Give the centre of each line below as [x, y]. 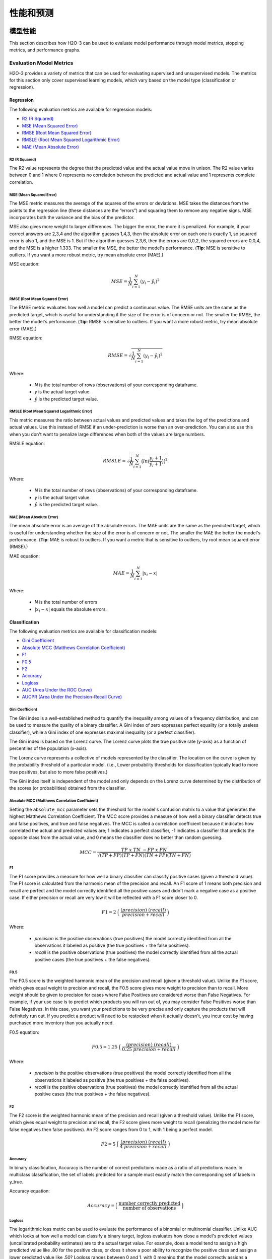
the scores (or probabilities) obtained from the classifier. [67, 788]
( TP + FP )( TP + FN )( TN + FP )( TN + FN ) [145, 855]
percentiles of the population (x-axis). [48, 748]
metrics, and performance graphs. [45, 50]
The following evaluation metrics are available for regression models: [81, 109]
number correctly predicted [150, 1203]
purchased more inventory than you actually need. [62, 1023]
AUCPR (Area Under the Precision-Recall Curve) [72, 697]
